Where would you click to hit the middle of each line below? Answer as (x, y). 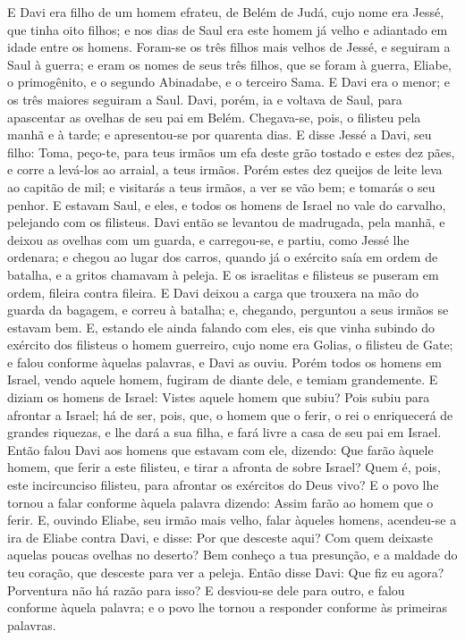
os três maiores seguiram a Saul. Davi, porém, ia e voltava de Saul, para (205, 99)
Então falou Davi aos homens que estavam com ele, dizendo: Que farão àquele (220, 449)
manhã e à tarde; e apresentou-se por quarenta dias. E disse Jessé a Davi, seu (220, 135)
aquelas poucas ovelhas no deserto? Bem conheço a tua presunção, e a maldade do (232, 555)
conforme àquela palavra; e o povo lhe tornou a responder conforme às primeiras (228, 607)
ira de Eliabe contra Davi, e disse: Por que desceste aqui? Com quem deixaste (220, 537)
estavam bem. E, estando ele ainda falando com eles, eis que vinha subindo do (221, 327)
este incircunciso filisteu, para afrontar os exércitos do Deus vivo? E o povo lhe (223, 485)
